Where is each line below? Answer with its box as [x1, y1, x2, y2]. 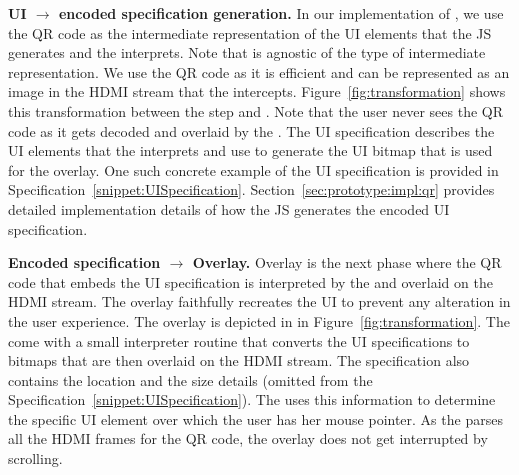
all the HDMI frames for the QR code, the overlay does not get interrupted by [8, 428, 488, 449]
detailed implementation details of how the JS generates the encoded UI [8, 198, 450, 219]
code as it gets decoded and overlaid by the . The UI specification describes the [8, 120, 495, 141]
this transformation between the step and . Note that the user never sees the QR [8, 100, 504, 121]
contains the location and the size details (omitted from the [8, 369, 373, 390]
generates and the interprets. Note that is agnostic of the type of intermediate [8, 42, 486, 63]
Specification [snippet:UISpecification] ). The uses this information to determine [8, 389, 496, 410]
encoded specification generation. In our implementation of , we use [58, 3, 504, 23]
